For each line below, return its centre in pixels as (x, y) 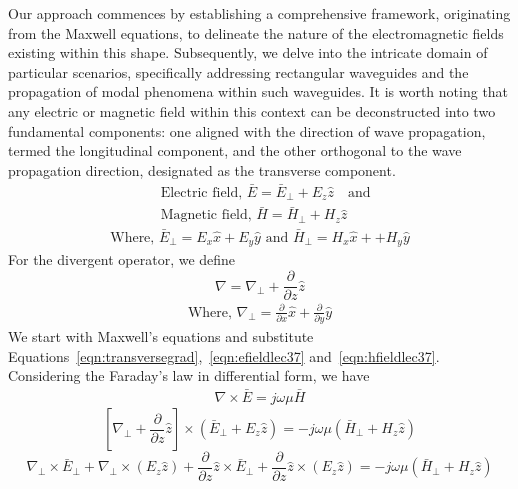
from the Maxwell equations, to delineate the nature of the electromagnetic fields (256, 32)
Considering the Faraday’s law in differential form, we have (189, 375)
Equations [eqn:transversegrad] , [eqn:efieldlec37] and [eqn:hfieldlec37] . (224, 355)
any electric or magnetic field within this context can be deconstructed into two (252, 110)
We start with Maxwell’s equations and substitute (161, 335)
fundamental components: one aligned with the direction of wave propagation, (247, 130)
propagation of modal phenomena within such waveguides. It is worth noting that (258, 91)
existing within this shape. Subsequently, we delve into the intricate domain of (248, 52)
